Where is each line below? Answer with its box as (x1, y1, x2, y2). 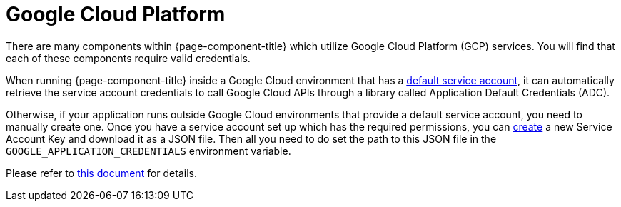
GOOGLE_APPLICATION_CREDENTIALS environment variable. (6, 144, 291, 157)
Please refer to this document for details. (6, 166, 197, 179)
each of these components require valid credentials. (6, 51, 251, 64)
